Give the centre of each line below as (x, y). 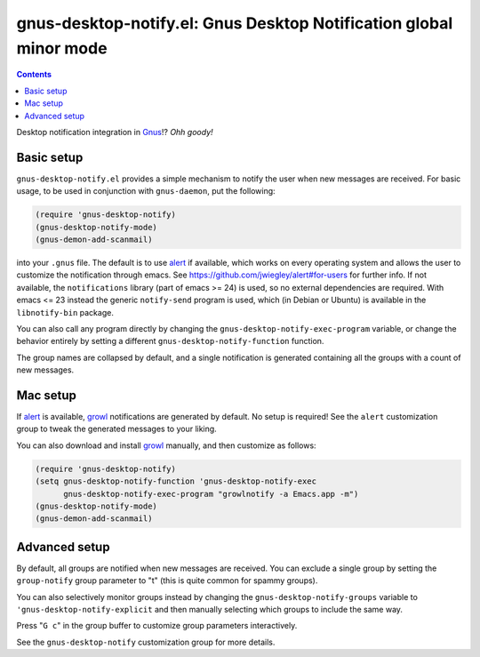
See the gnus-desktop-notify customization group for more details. (146, 642)
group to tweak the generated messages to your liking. (116, 429)
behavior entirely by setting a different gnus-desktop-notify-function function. (170, 341)
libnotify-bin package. (65, 312)
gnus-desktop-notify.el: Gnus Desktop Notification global (235, 23)
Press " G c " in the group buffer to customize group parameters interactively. (157, 626)
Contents (34, 75)
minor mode (62, 48)
